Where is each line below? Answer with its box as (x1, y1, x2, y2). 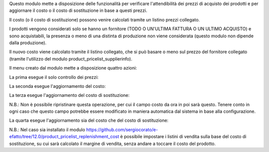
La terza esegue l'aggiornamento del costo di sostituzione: (9, 92, 130, 98)
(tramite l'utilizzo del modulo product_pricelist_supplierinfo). (9, 56, 133, 62)
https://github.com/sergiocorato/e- (86, 127, 158, 133)
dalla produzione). (9, 40, 47, 46)
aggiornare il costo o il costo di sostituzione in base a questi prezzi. (9, 7, 147, 13)
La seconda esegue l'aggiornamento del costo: (9, 83, 106, 89)
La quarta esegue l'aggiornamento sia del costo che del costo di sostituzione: (9, 117, 169, 124)
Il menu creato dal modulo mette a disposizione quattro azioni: (9, 65, 137, 71)
